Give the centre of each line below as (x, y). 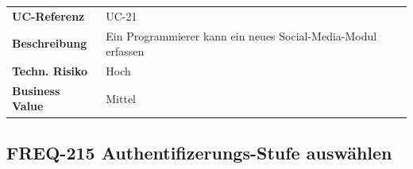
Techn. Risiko (50, 71)
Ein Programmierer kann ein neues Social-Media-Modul (241, 35)
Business (36, 90)
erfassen (125, 51)
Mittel (121, 98)
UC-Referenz (48, 15)
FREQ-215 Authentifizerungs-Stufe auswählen (199, 152)
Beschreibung (50, 43)
